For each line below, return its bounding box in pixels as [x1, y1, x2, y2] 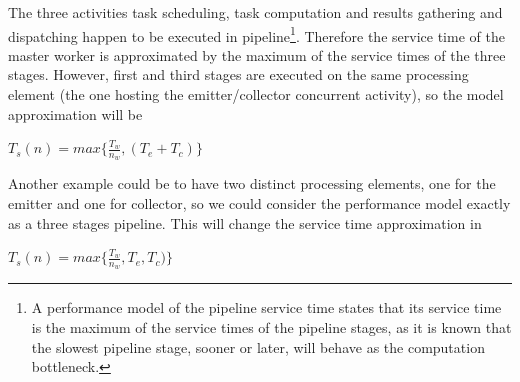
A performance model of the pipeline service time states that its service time [31, 297, 502, 318]
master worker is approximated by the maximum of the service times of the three [8, 44, 506, 65]
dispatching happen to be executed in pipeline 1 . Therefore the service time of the [8, 22, 505, 46]
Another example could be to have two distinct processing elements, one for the [8, 173, 496, 194]
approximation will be [8, 103, 143, 124]
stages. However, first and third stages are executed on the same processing [8, 64, 469, 85]
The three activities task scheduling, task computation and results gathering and [8, 2, 503, 22]
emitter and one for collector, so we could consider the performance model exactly [8, 193, 511, 214]
